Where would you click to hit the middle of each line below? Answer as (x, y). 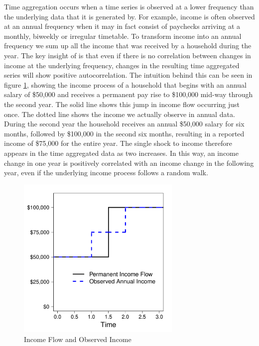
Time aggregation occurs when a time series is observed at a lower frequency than (129, 6)
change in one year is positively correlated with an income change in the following (129, 163)
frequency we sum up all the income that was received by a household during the (128, 46)
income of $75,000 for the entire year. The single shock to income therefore (118, 143)
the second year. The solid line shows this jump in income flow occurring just (122, 104)
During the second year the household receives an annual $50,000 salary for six (124, 124)
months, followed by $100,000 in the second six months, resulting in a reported (124, 133)
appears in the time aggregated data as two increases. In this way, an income (122, 153)
